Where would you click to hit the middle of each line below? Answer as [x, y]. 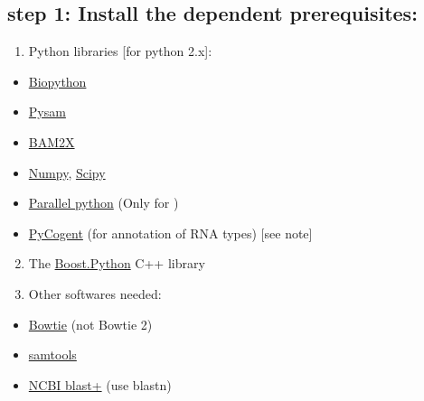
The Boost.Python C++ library [117, 263]
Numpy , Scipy [67, 172]
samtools [52, 354]
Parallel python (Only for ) [104, 203]
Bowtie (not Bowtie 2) [90, 324]
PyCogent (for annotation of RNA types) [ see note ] [170, 233]
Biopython [57, 81]
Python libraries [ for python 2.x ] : [120, 51]
